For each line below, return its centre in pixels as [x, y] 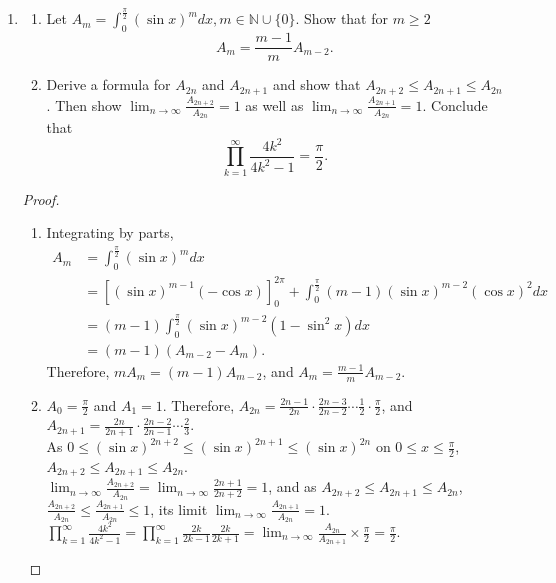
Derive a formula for [108, 84]
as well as [274, 104]
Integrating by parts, [110, 232]
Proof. [41, 198]
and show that [316, 84]
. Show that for [342, 18]
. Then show [84, 104]
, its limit [179, 508]
